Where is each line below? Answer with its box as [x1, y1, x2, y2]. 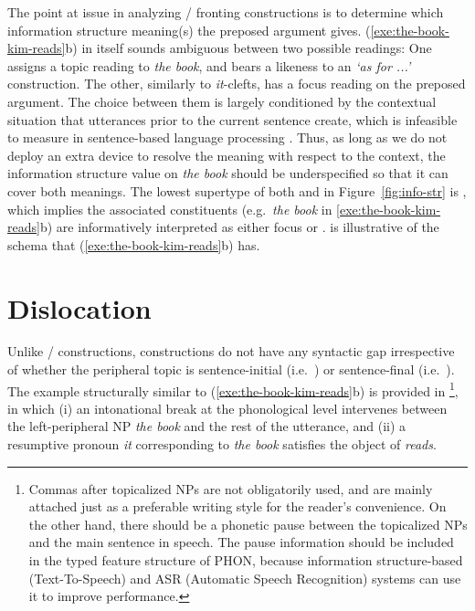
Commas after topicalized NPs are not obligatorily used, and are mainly [28, 479, 433, 498]
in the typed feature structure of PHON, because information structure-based [28, 551, 463, 570]
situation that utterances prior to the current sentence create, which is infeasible [7, 110, 458, 129]
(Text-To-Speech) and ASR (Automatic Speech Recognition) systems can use [28, 568, 461, 587]
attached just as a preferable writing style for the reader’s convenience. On [28, 497, 447, 516]
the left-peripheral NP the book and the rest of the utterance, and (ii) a [7, 416, 406, 436]
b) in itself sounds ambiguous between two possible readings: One [65, 38, 432, 58]
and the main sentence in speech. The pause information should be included [28, 532, 454, 552]
